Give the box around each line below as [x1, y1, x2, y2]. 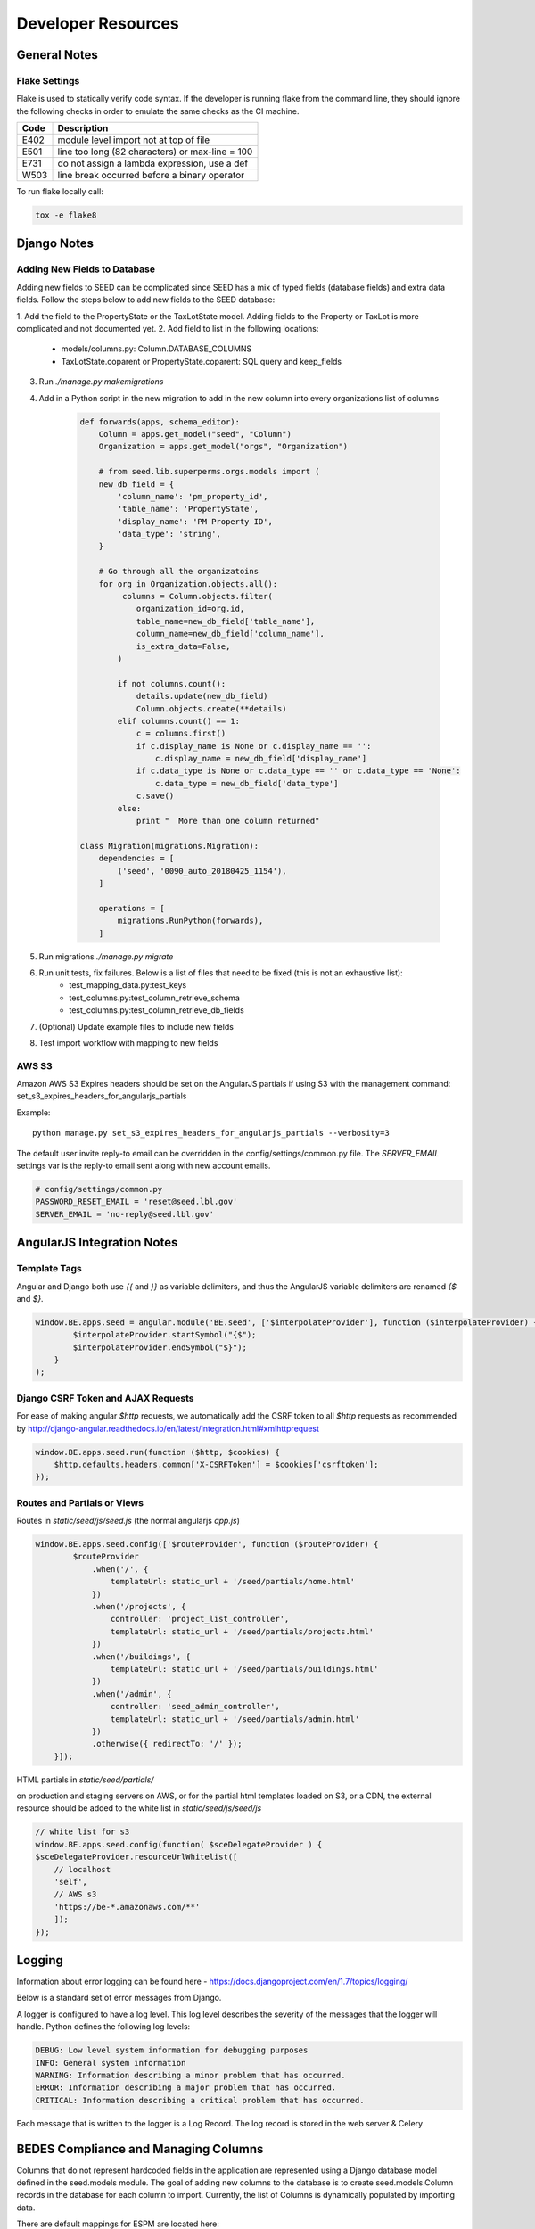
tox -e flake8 [35, 210, 97, 220]
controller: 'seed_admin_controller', [110, 1701, 280, 1712]
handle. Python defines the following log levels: [16, 2021, 191, 2032]
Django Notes [16, 236, 94, 251]
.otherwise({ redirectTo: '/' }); [91, 1739, 243, 1749]
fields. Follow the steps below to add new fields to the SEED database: [16, 294, 276, 305]
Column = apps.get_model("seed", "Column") [98, 429, 292, 439]
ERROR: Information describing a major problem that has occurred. [35, 2083, 337, 2093]
